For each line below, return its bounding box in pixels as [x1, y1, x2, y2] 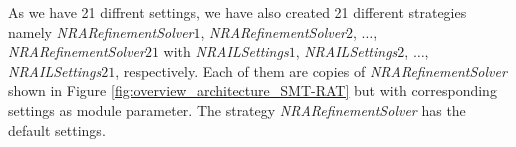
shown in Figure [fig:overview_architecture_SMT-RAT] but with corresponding [8, 80, 497, 101]
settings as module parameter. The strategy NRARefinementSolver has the [8, 99, 466, 120]
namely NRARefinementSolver [8, 21, 194, 42]
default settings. [8, 119, 106, 140]
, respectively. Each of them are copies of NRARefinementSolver [115, 60, 507, 81]
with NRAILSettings [163, 41, 289, 62]
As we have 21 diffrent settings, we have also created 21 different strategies [8, 2, 467, 22]
